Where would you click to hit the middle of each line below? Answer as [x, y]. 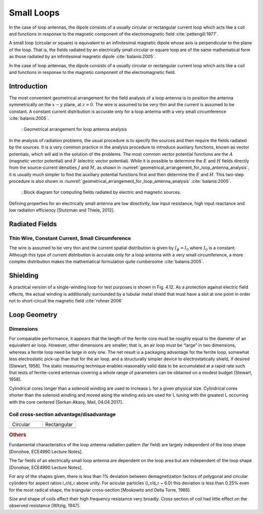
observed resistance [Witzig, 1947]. [45, 506]
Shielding [24, 276]
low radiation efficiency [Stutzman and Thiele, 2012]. [62, 210]
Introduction [28, 86]
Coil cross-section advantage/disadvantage [63, 415]
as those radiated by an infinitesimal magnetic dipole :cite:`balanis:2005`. [82, 56]
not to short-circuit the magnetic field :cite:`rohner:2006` [66, 301]
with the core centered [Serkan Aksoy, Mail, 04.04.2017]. [66, 402]
